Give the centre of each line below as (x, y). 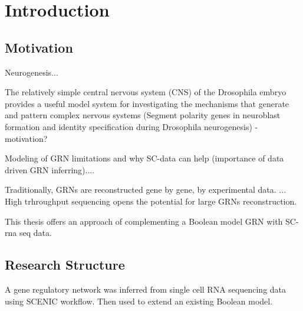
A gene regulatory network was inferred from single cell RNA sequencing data (146, 289)
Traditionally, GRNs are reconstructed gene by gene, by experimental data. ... (146, 189)
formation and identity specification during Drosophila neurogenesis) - (131, 126)
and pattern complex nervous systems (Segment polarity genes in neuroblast (143, 115)
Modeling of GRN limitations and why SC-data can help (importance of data (144, 158)
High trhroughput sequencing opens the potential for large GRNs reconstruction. (151, 201)
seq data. (35, 233)
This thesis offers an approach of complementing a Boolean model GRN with (144, 221)
